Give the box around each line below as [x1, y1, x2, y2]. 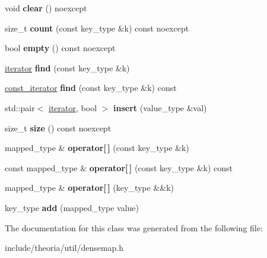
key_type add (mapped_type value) [5, 201, 139, 213]
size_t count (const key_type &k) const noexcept [5, 21, 189, 34]
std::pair [5, 101, 35, 114]
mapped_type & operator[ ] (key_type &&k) [5, 181, 174, 194]
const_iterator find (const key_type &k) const [5, 81, 177, 94]
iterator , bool [49, 101, 97, 114]
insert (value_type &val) [113, 101, 207, 114]
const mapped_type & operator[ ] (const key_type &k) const [5, 161, 233, 174]
